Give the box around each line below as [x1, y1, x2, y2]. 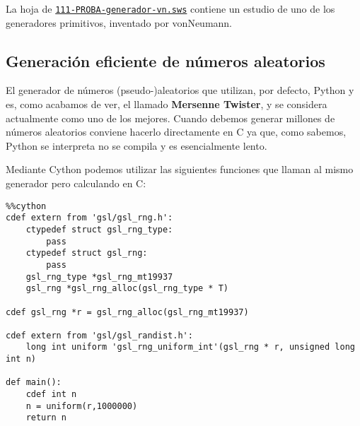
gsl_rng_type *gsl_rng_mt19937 [25, 271, 173, 282]
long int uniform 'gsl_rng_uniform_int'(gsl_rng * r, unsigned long [25, 342, 355, 353]
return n [25, 413, 66, 423]
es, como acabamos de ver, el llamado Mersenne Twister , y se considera [6, 97, 327, 112]
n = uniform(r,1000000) [25, 401, 138, 411]
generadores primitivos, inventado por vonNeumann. [6, 15, 233, 30]
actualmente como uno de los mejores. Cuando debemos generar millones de [6, 110, 335, 125]
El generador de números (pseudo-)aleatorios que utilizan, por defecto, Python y [6, 83, 354, 97]
